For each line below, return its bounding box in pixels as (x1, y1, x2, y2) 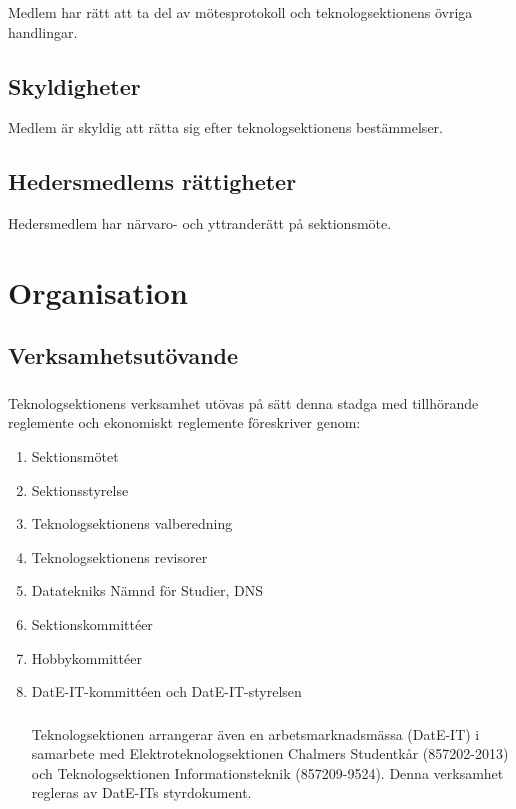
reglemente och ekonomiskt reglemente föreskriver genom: (8, 412, 361, 433)
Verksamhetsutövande (8, 340, 239, 371)
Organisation (8, 271, 188, 312)
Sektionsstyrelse (31, 479, 129, 500)
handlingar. (8, 21, 78, 42)
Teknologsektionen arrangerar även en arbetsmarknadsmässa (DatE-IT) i (31, 723, 480, 744)
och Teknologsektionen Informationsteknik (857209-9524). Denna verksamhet (31, 762, 504, 783)
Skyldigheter (8, 70, 141, 101)
